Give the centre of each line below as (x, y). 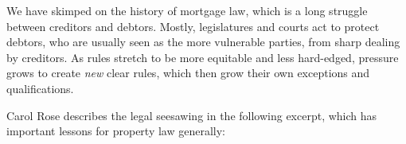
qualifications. (40, 88)
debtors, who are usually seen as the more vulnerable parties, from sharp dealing (203, 42)
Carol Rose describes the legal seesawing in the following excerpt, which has (192, 115)
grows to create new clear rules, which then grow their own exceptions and (188, 73)
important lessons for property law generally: (116, 131)
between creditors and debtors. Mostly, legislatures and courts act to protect (193, 26)
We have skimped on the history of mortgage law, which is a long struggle (187, 10)
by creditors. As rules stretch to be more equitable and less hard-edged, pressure (203, 57)
